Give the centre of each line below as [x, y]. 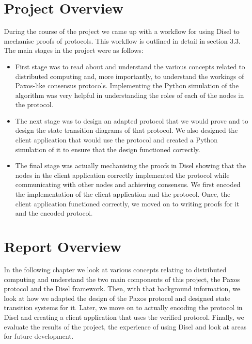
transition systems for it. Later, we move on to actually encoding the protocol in [123, 307]
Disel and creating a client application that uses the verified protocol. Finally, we [124, 317]
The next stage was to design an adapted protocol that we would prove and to [132, 120]
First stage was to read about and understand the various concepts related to [130, 66]
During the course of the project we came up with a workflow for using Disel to [122, 31]
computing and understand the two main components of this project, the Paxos [122, 279]
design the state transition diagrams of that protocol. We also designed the [126, 130]
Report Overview [63, 246]
